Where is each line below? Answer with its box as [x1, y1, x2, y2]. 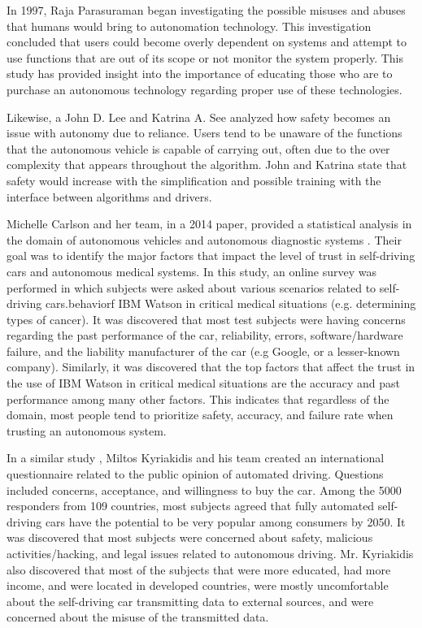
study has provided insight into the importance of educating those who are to [7, 65, 393, 82]
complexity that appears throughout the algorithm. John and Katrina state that [7, 156, 407, 173]
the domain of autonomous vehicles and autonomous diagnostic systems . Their [7, 231, 402, 248]
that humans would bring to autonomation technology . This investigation [7, 17, 372, 34]
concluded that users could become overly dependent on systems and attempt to [7, 33, 407, 50]
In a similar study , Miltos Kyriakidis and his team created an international [7, 449, 385, 466]
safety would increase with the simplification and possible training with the [7, 171, 381, 188]
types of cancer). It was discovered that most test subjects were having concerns [7, 310, 406, 327]
